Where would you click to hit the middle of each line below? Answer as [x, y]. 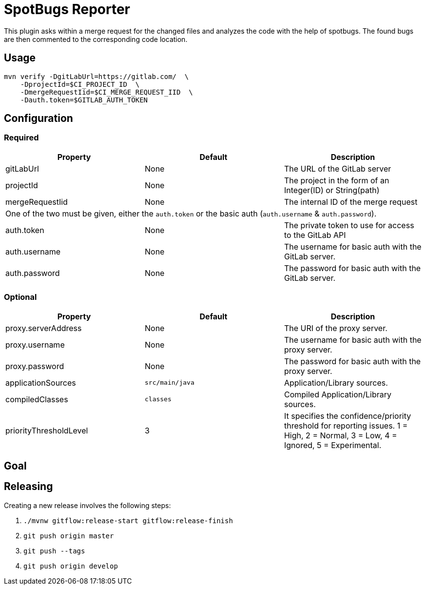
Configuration [39, 118]
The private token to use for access [349, 225]
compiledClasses [37, 399]
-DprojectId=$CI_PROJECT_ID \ [80, 84]
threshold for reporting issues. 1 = [346, 425]
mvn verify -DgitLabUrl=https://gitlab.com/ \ [97, 76]
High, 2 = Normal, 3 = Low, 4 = [340, 435]
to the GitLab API [315, 235]
